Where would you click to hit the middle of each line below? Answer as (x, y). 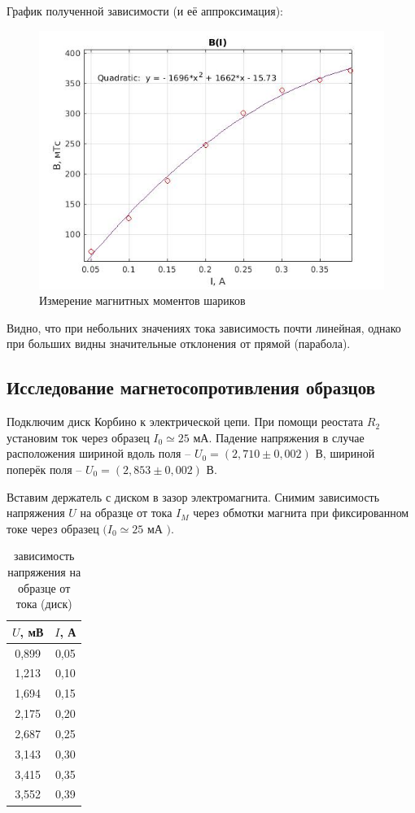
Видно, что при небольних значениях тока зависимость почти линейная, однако (204, 327)
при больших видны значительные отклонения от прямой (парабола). (179, 343)
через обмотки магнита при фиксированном (301, 513)
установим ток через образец (78, 437)
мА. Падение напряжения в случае (279, 437)
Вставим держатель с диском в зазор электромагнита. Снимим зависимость (193, 496)
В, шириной (345, 453)
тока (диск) (44, 604)
